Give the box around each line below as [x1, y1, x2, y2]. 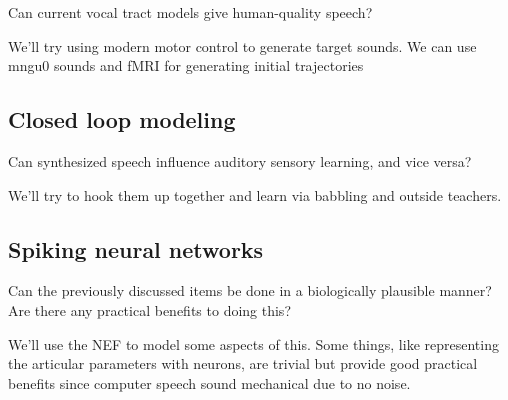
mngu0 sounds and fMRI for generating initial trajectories [8, 55, 364, 76]
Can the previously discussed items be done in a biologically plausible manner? [8, 280, 492, 301]
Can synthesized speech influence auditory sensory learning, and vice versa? [8, 150, 472, 171]
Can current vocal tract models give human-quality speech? [8, 2, 373, 22]
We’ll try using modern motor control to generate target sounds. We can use [8, 35, 477, 56]
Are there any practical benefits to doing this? [8, 299, 291, 320]
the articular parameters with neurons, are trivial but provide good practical [8, 353, 478, 374]
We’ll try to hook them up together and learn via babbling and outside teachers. [8, 184, 502, 205]
